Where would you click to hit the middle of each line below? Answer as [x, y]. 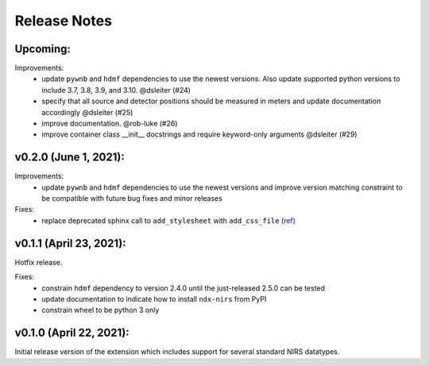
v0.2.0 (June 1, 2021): [70, 158]
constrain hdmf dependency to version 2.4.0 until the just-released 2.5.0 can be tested [184, 288]
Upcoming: [43, 49]
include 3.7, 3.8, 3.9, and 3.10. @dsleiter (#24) [116, 90]
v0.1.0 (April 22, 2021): [72, 333]
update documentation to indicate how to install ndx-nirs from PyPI [154, 299]
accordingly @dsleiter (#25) [87, 112]
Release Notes [64, 21]
